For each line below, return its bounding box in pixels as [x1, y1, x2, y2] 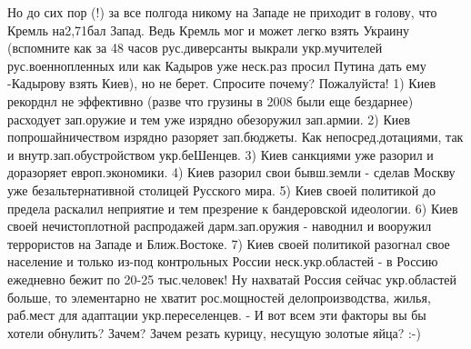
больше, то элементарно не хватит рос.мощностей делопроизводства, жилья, [7, 287, 431, 306]
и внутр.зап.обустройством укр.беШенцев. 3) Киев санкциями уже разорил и [7, 145, 434, 164]
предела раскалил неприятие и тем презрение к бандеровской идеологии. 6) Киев [7, 198, 458, 217]
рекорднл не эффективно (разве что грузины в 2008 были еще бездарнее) [7, 91, 414, 110]
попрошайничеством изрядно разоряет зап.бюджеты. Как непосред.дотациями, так [7, 127, 464, 146]
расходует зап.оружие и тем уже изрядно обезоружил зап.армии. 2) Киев [7, 109, 411, 128]
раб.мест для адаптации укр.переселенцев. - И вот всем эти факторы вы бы [7, 305, 426, 324]
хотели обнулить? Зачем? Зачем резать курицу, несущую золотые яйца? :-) [7, 323, 421, 342]
